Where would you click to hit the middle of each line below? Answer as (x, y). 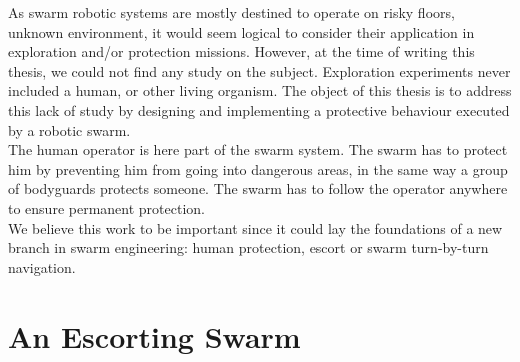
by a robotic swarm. (69, 129)
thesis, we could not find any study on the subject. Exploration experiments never (259, 70)
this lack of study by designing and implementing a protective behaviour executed (259, 109)
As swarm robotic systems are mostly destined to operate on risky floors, (231, 12)
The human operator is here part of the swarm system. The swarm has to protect (258, 149)
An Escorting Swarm (154, 335)
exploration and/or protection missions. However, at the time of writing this (241, 51)
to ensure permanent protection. (106, 207)
